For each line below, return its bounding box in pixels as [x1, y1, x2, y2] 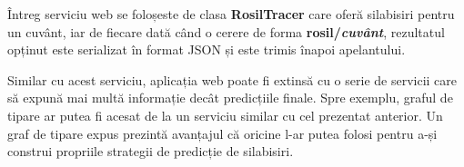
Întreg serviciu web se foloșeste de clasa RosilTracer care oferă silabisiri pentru [7, 5, 455, 23]
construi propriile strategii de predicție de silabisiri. [7, 142, 294, 161]
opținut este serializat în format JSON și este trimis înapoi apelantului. [7, 40, 406, 59]
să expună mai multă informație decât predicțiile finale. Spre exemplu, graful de [7, 88, 453, 107]
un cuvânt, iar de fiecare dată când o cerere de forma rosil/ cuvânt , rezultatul [7, 22, 445, 41]
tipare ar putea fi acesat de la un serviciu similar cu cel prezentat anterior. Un [7, 105, 443, 124]
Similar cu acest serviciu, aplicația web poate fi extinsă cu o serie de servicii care [7, 70, 458, 89]
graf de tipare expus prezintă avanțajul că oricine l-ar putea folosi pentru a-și [7, 123, 438, 142]
